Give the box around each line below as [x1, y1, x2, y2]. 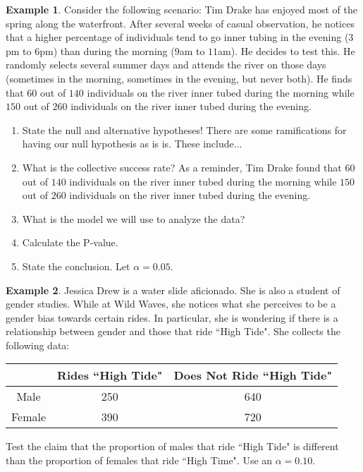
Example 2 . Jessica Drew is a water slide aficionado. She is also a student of [6, 282, 340, 297]
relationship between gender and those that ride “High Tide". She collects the [6, 324, 340, 339]
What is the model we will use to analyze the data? [22, 211, 245, 226]
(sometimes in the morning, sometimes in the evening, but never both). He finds [6, 71, 352, 85]
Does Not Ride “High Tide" [173, 367, 333, 384]
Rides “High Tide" [57, 367, 163, 384]
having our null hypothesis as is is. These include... [22, 136, 242, 151]
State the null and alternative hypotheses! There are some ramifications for [22, 122, 347, 137]
